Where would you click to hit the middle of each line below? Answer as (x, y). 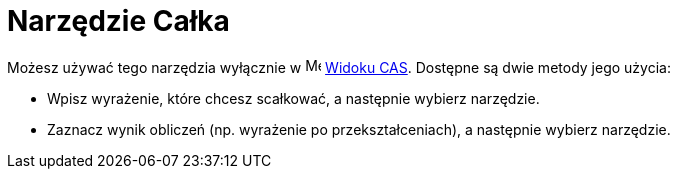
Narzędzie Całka (118, 21)
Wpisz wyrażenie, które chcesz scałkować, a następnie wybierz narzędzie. (293, 98)
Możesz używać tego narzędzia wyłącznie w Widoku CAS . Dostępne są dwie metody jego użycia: (339, 67)
